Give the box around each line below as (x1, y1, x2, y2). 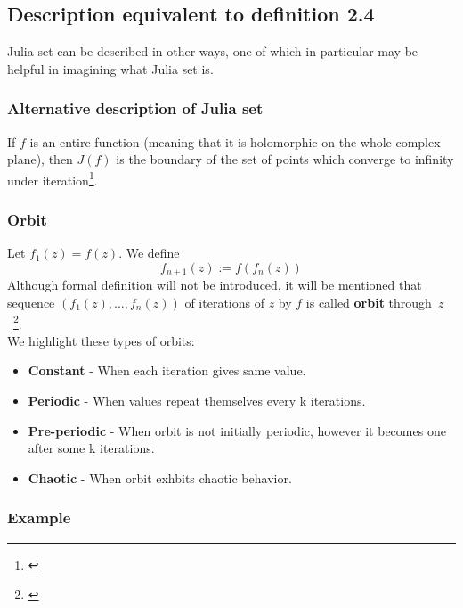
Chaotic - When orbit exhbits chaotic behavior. (28, 468, 292, 487)
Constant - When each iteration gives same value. (28, 361, 306, 380)
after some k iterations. (28, 439, 155, 457)
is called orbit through (305, 292, 432, 311)
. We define (118, 243, 180, 262)
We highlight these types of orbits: (7, 331, 195, 349)
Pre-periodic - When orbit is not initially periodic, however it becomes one (28, 421, 446, 440)
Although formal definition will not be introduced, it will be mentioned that (7, 275, 422, 294)
